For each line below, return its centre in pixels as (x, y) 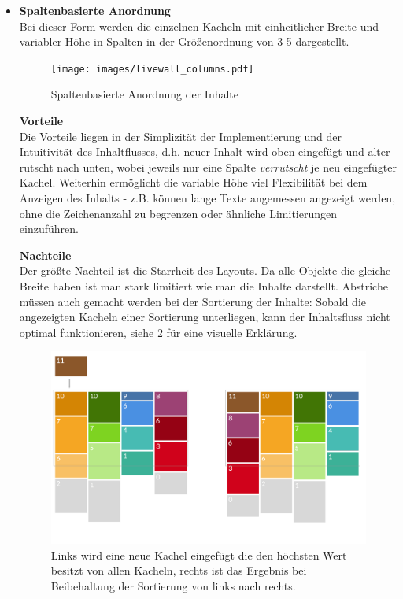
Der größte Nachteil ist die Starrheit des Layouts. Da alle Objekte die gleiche (205, 270)
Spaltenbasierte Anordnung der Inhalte (145, 94)
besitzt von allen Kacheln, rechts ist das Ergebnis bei (179, 570)
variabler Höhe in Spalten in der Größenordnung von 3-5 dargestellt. (184, 41)
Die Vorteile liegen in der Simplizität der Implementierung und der (180, 136)
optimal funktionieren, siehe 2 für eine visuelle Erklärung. (158, 332)
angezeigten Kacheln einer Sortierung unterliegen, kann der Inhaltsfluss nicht (205, 317)
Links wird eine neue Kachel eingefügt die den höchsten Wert (199, 555)
